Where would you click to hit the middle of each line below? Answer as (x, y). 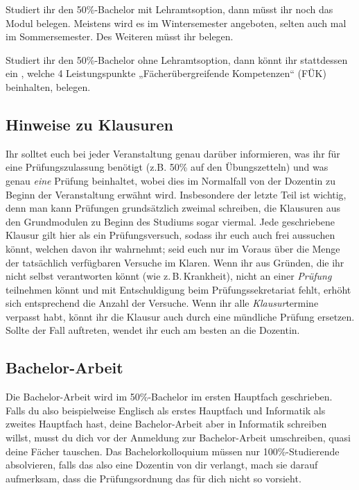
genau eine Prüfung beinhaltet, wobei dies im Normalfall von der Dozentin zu (171, 180)
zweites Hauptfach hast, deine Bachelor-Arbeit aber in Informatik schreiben (166, 424)
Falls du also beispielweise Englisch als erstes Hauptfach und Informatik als (166, 410)
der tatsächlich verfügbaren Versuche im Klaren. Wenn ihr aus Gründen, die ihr (175, 262)
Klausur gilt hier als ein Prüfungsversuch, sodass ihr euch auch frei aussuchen (170, 235)
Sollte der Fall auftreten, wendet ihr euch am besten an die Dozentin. (153, 330)
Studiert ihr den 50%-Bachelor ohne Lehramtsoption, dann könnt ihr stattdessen (177, 59)
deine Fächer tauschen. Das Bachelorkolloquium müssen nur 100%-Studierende (173, 451)
